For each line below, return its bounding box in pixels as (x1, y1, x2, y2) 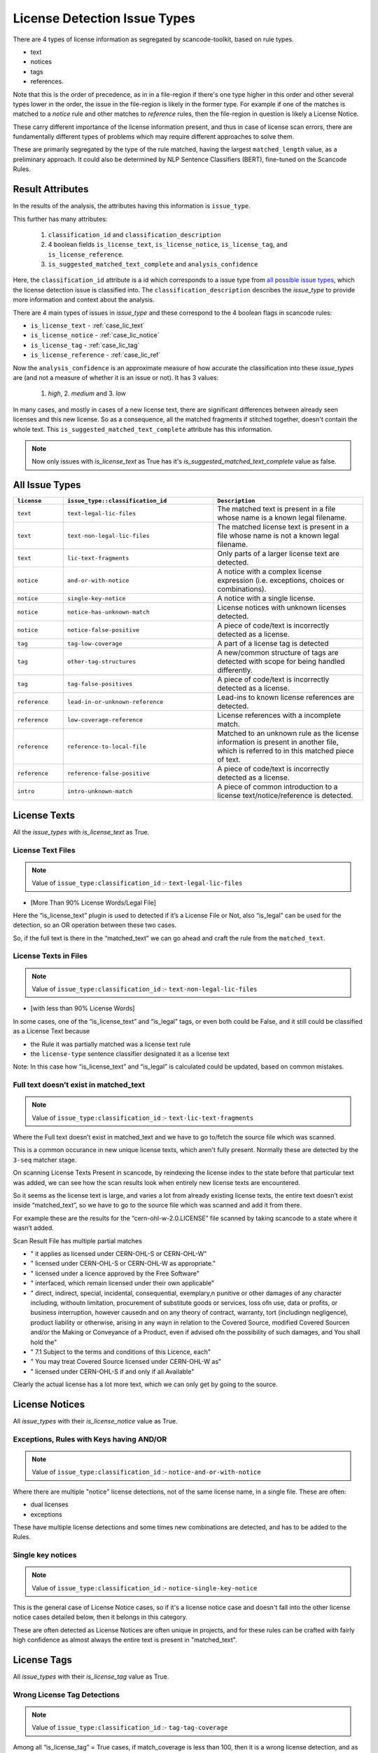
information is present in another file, (217, 737, 339, 747)
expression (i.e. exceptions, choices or (217, 576, 344, 586)
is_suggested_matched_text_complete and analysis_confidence (48, 260, 258, 269)
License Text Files (13, 845, 76, 855)
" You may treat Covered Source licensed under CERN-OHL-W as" (30, 1358, 222, 1366)
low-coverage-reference (66, 716, 143, 724)
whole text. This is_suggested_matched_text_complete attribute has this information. (13, 425, 273, 433)
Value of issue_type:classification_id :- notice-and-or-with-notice (31, 1468, 262, 1476)
